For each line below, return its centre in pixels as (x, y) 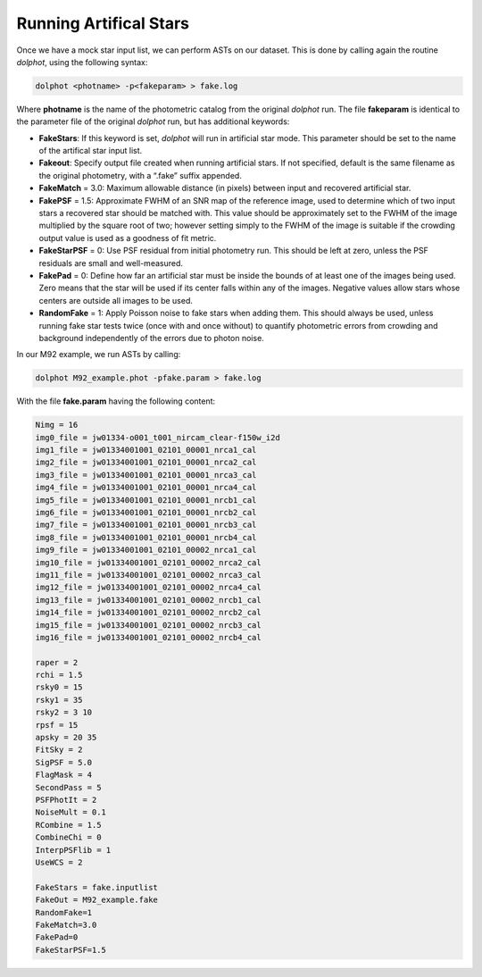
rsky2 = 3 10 (64, 713)
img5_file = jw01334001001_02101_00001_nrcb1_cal (146, 500)
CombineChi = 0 (68, 838)
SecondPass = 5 (68, 787)
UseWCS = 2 (59, 862)
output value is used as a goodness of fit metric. (128, 238)
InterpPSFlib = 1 (73, 850)
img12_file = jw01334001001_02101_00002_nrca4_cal (149, 588)
